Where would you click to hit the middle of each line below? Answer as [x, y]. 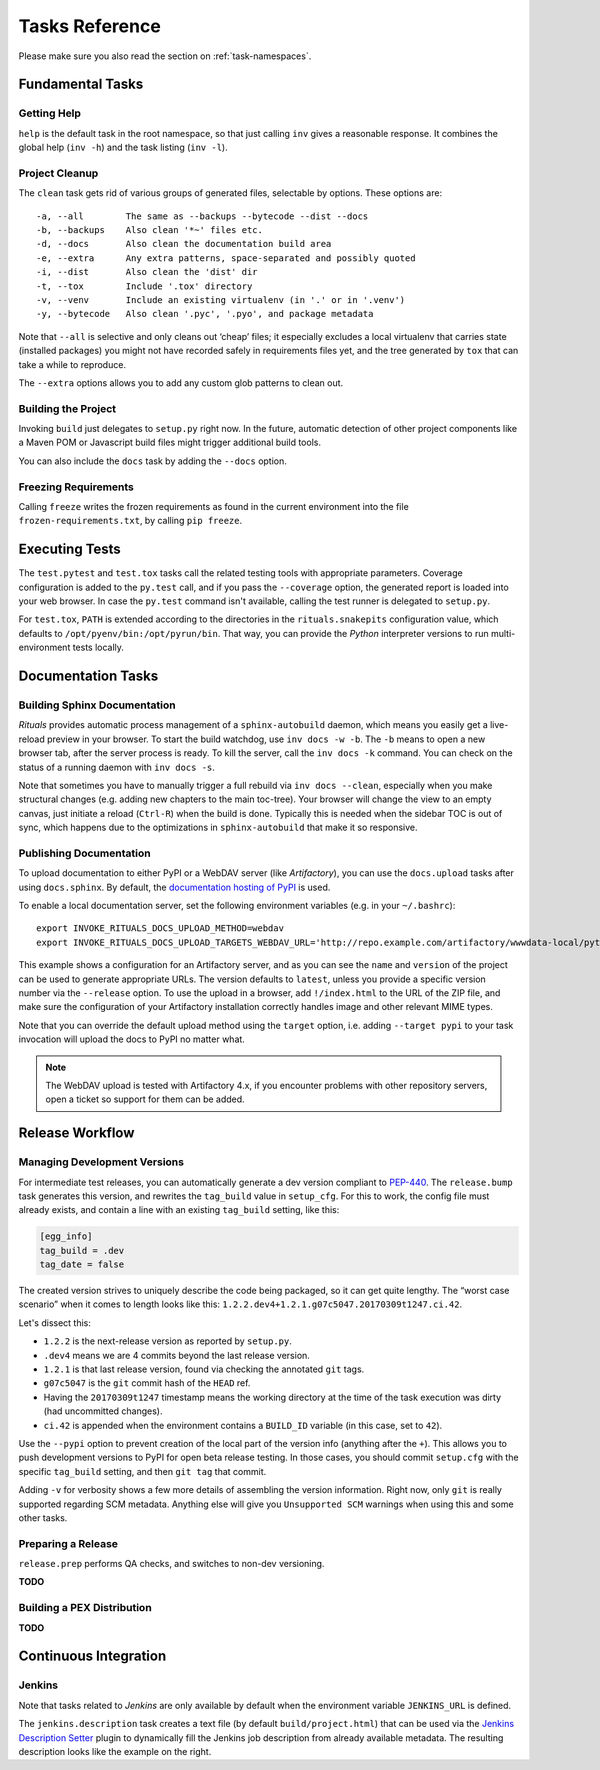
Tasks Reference [90, 26]
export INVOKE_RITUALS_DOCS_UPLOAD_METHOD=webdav [160, 928]
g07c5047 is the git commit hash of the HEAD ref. [147, 1383]
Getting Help [50, 113]
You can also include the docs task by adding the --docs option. [152, 461]
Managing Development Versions [101, 1162]
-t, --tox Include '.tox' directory [144, 286]
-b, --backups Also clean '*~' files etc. [150, 230]
